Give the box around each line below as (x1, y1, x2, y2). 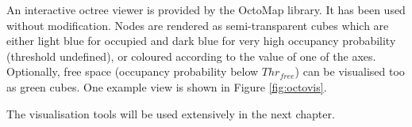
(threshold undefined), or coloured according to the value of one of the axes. (6, 47, 376, 64)
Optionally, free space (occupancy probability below (6, 63, 259, 80)
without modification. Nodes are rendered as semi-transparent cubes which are (6, 17, 389, 33)
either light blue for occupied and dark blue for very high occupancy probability (6, 32, 396, 49)
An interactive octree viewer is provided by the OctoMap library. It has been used (6, 2, 406, 17)
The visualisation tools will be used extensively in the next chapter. (6, 105, 335, 121)
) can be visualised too (295, 63, 405, 80)
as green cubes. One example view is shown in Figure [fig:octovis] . (6, 78, 327, 95)
